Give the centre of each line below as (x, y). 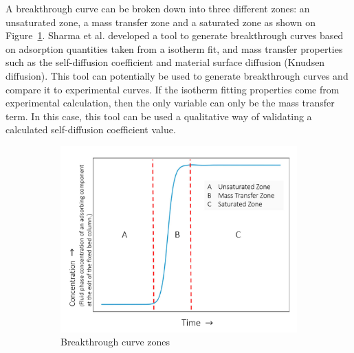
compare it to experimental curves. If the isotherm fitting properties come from (173, 89)
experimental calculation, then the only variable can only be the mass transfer (170, 103)
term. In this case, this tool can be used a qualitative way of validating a (159, 116)
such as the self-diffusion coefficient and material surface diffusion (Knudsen (165, 62)
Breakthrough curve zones (115, 342)
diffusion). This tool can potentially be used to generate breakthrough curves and (177, 75)
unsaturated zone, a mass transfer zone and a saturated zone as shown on (161, 22)
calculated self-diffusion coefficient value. (91, 129)
